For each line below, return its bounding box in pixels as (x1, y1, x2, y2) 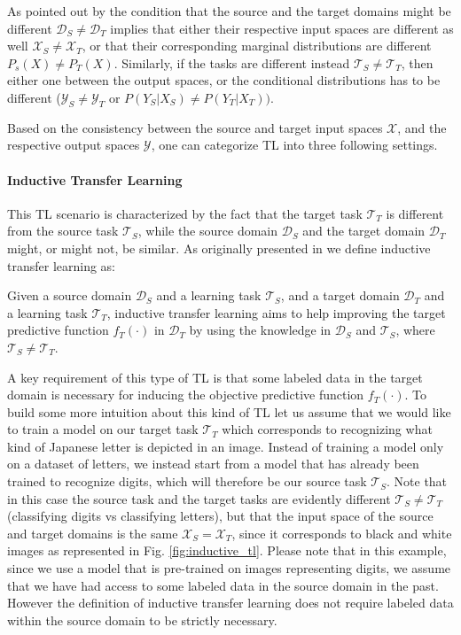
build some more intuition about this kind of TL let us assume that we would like (7, 402, 451, 421)
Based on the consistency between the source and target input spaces (7, 118, 383, 136)
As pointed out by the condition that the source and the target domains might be (7, 2, 451, 19)
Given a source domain (7, 286, 132, 305)
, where (395, 321, 435, 339)
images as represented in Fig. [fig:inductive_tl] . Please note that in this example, (7, 541, 447, 560)
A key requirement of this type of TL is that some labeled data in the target (7, 368, 423, 386)
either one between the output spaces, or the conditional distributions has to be (7, 71, 441, 89)
